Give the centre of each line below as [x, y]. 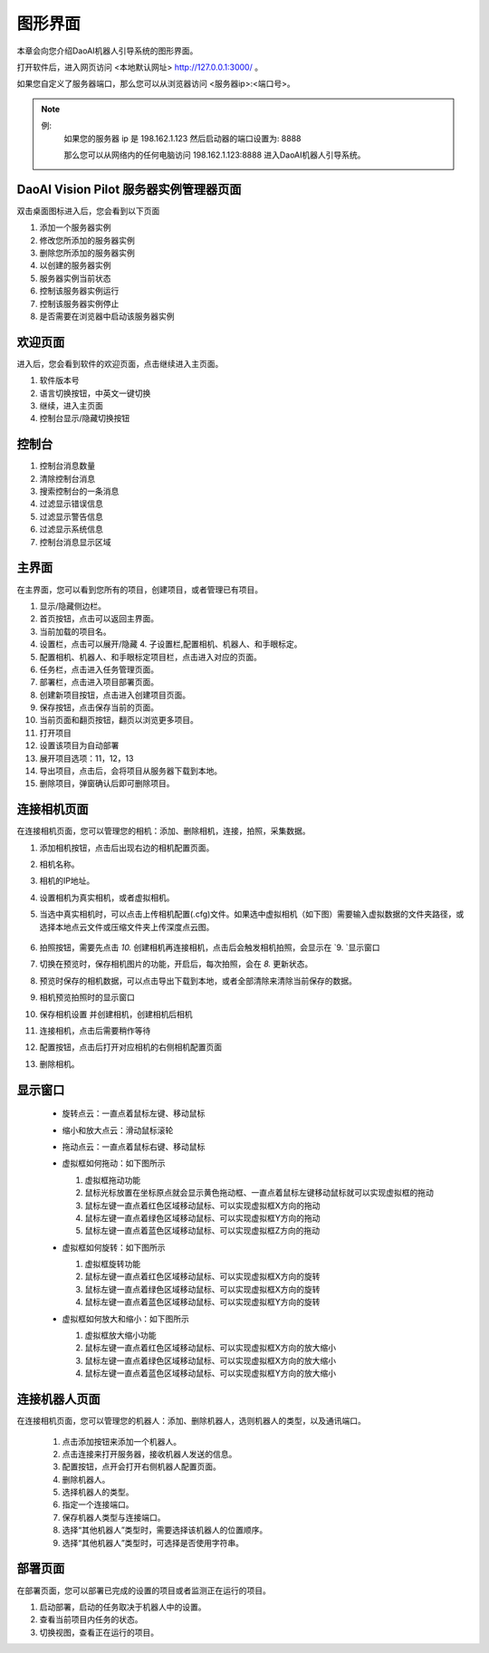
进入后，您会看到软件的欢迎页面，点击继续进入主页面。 [120, 363]
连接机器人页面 [58, 1399]
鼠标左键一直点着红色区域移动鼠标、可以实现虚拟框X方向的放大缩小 [211, 1348]
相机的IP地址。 [67, 881]
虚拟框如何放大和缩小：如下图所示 [125, 1319]
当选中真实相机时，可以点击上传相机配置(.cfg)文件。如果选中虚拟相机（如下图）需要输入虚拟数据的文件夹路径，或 [252, 914]
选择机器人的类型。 [98, 1492]
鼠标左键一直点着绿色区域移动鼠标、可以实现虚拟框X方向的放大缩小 [211, 1360]
